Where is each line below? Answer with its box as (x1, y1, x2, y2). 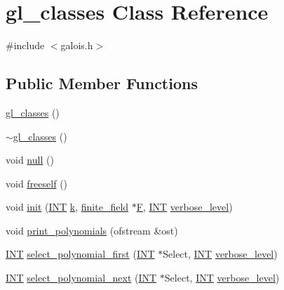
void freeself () (6, 176, 68, 190)
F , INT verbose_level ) (136, 199, 233, 214)
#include (6, 38, 45, 53)
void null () (6, 152, 54, 167)
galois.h (60, 38, 93, 53)
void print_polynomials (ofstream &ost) (6, 223, 178, 237)
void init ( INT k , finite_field (6, 199, 129, 214)
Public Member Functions (6, 72, 198, 94)
